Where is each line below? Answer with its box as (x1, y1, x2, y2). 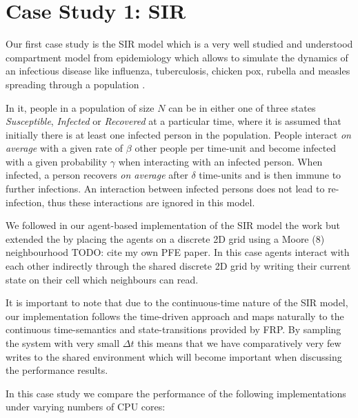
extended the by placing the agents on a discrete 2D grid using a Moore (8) (6, 231, 325, 246)
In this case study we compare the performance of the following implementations (6, 386, 346, 400)
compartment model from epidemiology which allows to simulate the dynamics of (6, 50, 348, 64)
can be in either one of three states (168, 100, 316, 115)
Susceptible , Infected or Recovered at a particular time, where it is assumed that (6, 114, 341, 128)
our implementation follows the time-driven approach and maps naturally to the (6, 308, 344, 323)
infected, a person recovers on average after (6, 168, 188, 182)
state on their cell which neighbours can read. (6, 272, 199, 286)
